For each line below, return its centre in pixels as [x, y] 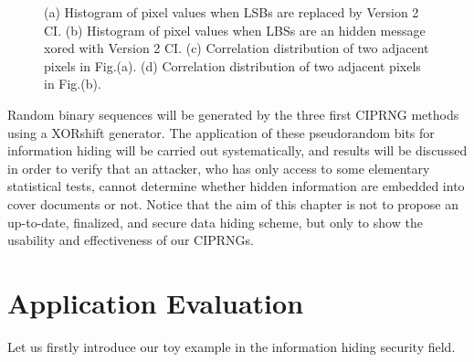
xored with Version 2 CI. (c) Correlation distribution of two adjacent [237, 48]
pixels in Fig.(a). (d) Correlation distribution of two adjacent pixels [232, 65]
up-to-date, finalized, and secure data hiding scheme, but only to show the [215, 222]
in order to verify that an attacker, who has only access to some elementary [219, 168]
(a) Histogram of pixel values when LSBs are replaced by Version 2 [232, 12]
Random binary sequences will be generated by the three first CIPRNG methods [233, 114]
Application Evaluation [156, 302]
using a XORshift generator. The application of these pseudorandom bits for [221, 132]
